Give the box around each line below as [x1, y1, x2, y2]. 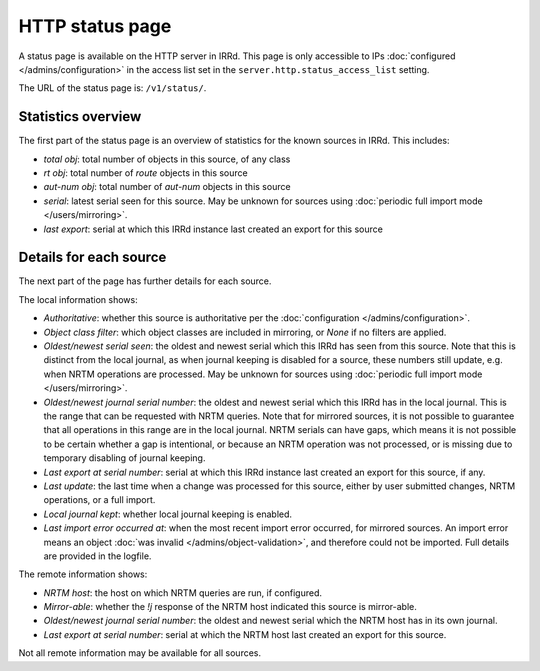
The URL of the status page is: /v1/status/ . [18, 82, 207, 94]
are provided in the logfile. [43, 550, 152, 562]
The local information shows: [18, 293, 139, 305]
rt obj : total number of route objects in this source [43, 167, 249, 179]
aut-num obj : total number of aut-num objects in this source [43, 181, 291, 193]
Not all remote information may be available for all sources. [18, 647, 262, 659]
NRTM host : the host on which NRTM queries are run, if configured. [43, 586, 322, 599]
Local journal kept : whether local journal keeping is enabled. [43, 508, 293, 520]
